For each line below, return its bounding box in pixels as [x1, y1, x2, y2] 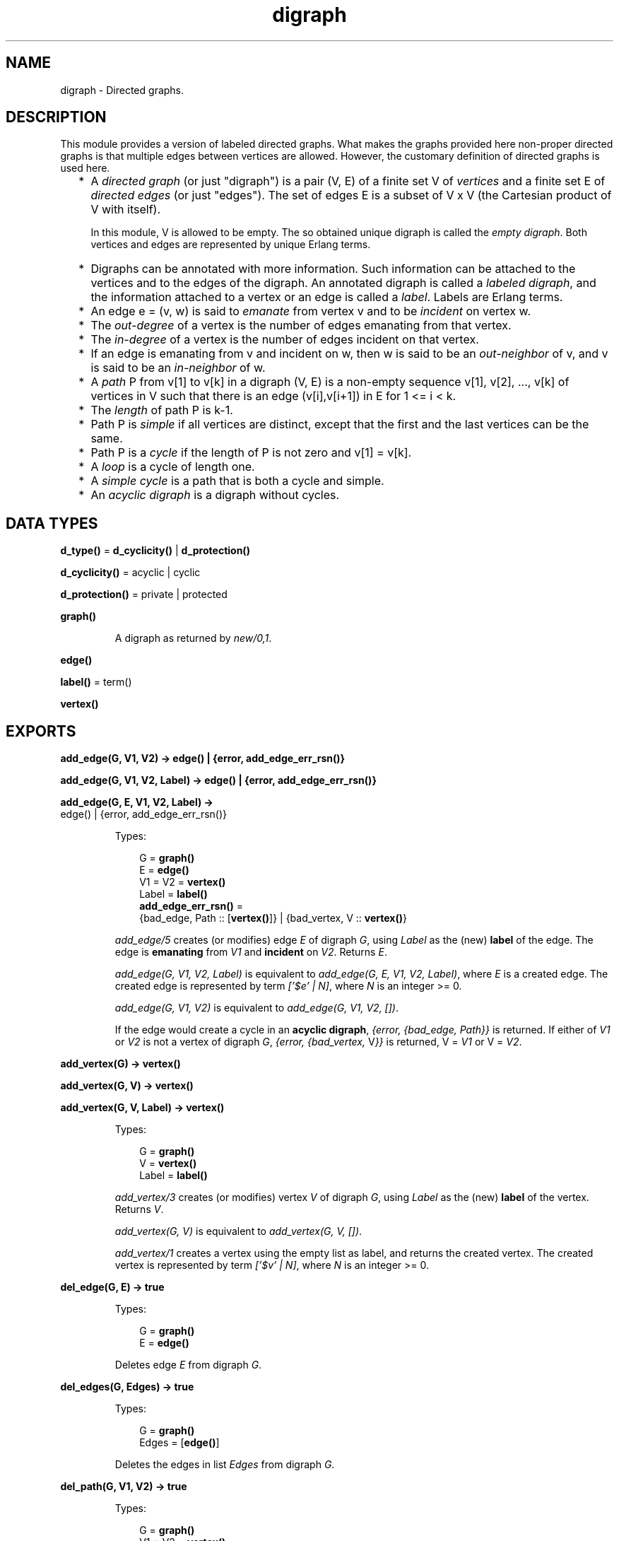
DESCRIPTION [6, 108, 107, 127]
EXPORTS [6, 722, 76, 740]
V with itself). [90, 202, 161, 217]
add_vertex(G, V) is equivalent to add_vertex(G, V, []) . [114, 1225, 362, 1238]
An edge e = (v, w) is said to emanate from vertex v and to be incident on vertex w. [90, 304, 531, 319]
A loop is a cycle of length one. [90, 459, 255, 474]
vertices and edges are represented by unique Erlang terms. [90, 238, 371, 251]
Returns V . [114, 1203, 164, 1216]
